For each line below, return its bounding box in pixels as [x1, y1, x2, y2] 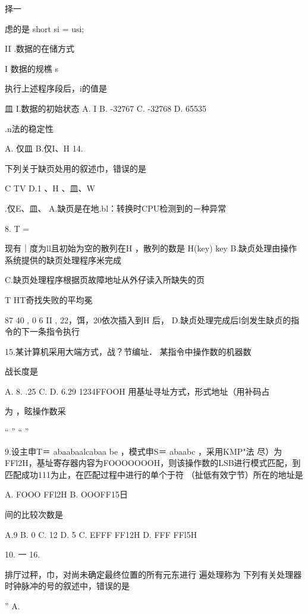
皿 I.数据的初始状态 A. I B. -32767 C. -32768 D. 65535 [5, 102, 207, 114]
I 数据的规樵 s [5, 62, 58, 74]
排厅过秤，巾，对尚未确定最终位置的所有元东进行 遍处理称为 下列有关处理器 [5, 568, 302, 580]
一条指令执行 [29, 325, 80, 338]
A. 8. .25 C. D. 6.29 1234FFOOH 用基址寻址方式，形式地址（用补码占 [5, 385, 270, 397]
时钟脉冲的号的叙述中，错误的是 [5, 580, 130, 592]
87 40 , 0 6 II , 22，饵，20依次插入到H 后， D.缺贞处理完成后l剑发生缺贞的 [5, 313, 291, 326]
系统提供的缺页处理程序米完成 [5, 253, 121, 266]
